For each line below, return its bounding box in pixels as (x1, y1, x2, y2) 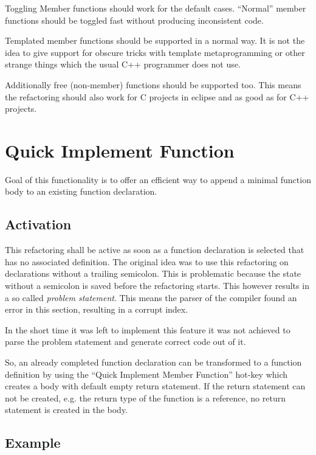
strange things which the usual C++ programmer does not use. (5, 58, 241, 71)
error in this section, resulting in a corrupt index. (5, 303, 188, 316)
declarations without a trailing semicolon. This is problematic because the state (5, 267, 301, 280)
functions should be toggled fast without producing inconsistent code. (5, 13, 264, 26)
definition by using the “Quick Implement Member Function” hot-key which (5, 367, 288, 380)
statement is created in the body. (5, 403, 128, 416)
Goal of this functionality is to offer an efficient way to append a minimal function (5, 173, 311, 186)
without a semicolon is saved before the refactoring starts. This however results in (5, 279, 309, 292)
